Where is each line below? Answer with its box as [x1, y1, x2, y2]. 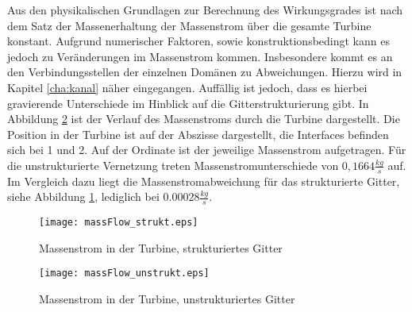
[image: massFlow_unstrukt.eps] [39, 268, 210, 279]
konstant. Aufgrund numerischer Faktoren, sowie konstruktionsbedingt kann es [7, 33, 390, 49]
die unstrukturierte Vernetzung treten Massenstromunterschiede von [7, 156, 339, 173]
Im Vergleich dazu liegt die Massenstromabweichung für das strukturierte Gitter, [7, 172, 400, 189]
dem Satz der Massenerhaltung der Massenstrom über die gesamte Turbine [7, 17, 372, 33]
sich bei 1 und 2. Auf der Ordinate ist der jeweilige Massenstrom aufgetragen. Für [7, 141, 406, 158]
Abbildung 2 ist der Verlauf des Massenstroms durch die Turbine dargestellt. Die [7, 110, 400, 127]
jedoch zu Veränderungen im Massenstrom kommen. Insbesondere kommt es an [7, 48, 393, 64]
